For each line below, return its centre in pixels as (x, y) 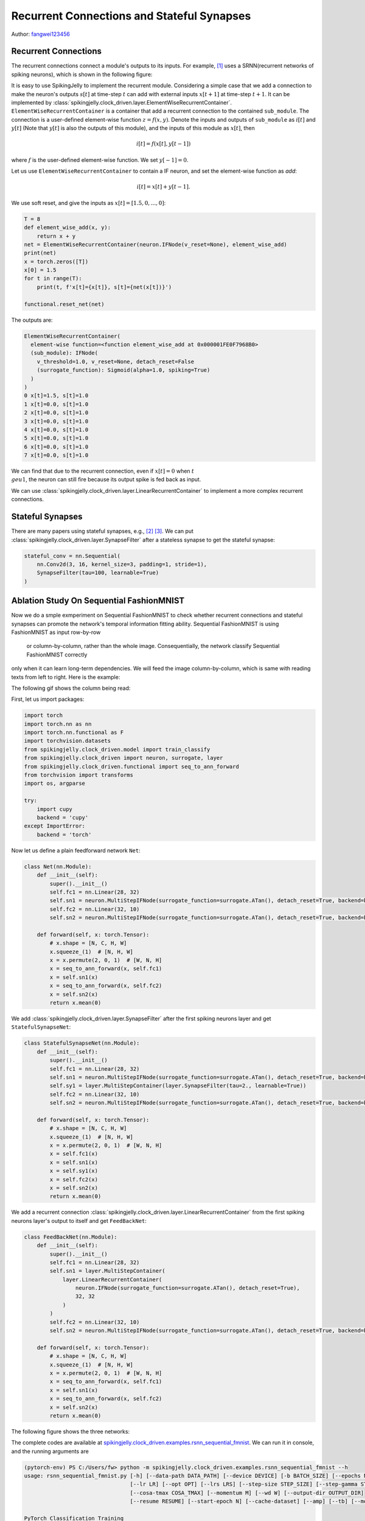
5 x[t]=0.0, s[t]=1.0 (56, 438)
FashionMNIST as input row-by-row (56, 632)
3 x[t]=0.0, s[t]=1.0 (56, 421)
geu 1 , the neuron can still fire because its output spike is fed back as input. (106, 479)
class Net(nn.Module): (58, 866)
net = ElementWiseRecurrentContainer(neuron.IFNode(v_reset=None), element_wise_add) (155, 244)
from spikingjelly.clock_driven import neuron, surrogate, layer (123, 758)
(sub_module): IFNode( (64, 353)
